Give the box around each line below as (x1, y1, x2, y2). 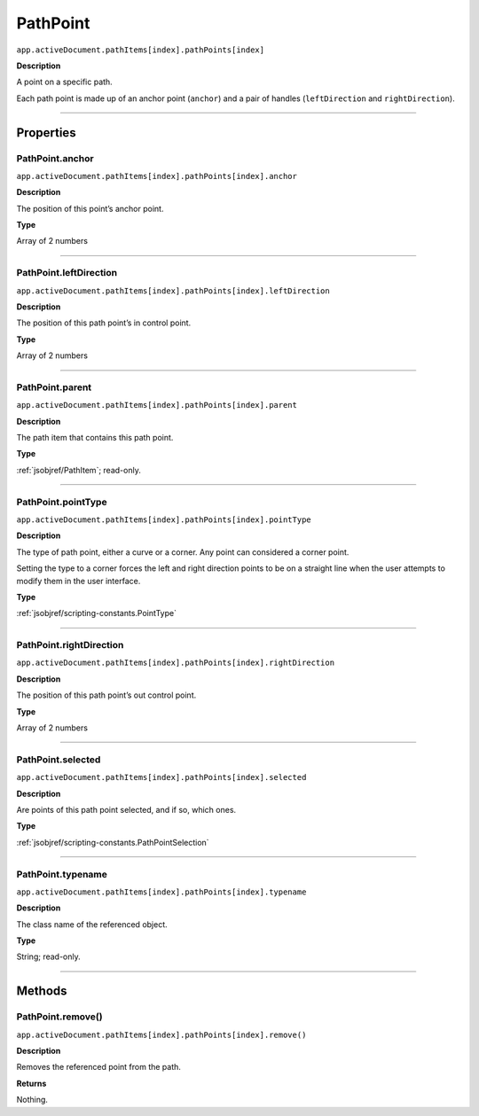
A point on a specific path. (16, 76, 113, 88)
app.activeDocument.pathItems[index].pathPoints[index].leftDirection (16, 285, 330, 296)
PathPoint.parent (16, 381, 92, 394)
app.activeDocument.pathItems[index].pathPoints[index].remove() (16, 1029, 307, 1040)
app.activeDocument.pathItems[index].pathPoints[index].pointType (16, 514, 312, 525)
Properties (16, 125, 76, 140)
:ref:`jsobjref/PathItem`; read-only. (16, 464, 141, 475)
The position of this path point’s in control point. (16, 317, 192, 328)
